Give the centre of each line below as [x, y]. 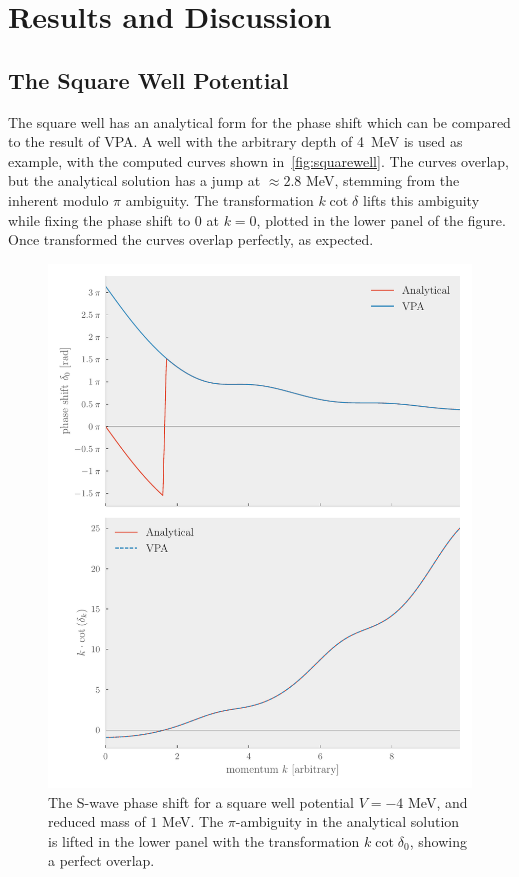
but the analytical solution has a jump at [134, 180]
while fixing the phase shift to [99, 219]
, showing [438, 840]
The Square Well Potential [148, 79]
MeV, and [438, 801]
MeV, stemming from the [382, 180]
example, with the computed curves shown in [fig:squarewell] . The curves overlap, [258, 160]
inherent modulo [58, 199]
